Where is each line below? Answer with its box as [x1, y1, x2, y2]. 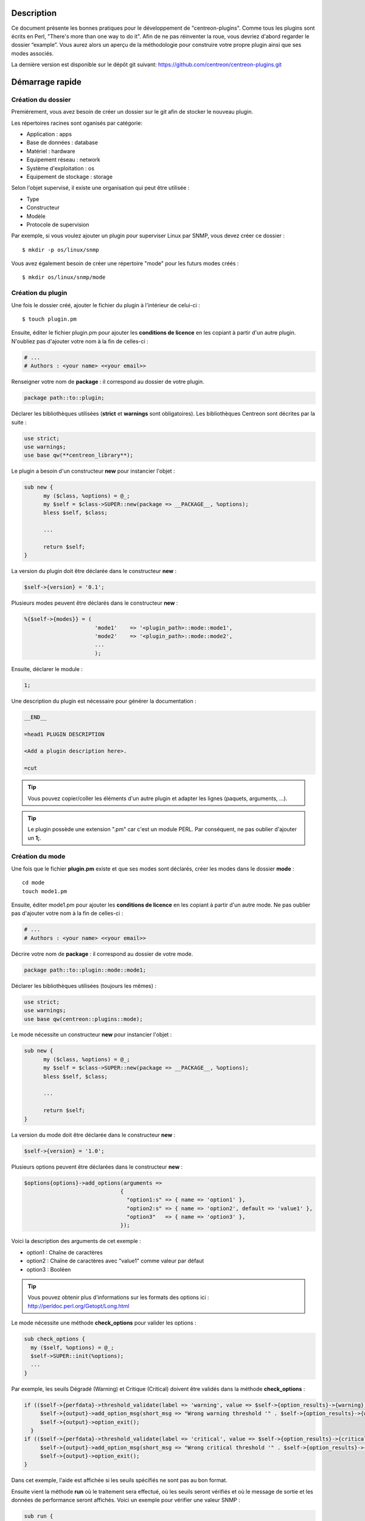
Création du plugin [11, 289, 68, 298]
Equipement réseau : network [26, 156, 100, 164]
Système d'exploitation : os [26, 164, 94, 172]
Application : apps [26, 131, 72, 138]
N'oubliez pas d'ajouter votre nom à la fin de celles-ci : [11, 338, 148, 345]
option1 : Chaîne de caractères [26, 1248, 103, 1256]
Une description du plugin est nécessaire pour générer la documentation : [11, 697, 197, 705]
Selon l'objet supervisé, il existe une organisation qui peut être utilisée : [11, 184, 190, 192]
